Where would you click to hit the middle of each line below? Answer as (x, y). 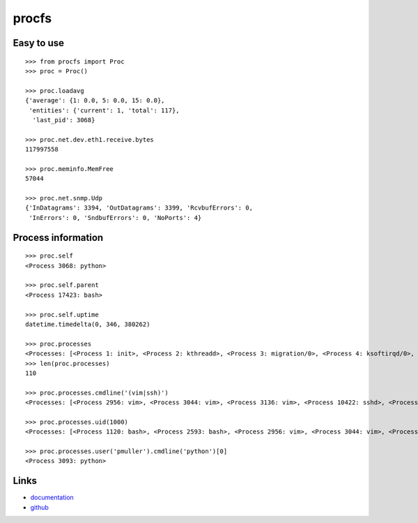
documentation (52, 498)
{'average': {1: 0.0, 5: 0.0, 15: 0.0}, (95, 101)
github (39, 507)
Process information (58, 237)
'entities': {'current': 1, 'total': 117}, (104, 110)
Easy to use (39, 43)
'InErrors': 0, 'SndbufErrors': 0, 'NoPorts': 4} (115, 218)
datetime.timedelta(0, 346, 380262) (88, 324)
